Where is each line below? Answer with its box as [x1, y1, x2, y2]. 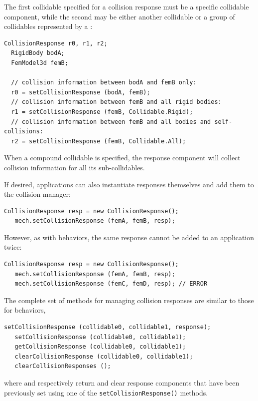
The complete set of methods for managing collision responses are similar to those [4, 295, 254, 305]
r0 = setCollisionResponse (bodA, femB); [11, 88, 150, 96]
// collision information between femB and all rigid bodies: [11, 98, 222, 106]
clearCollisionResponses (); [14, 363, 111, 370]
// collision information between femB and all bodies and [11, 118, 211, 125]
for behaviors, [4, 305, 46, 315]
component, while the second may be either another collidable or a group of [4, 11, 235, 21]
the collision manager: [4, 189, 71, 199]
